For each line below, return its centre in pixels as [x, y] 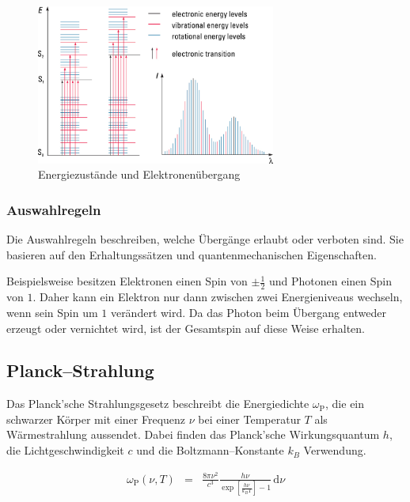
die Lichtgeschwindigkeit [65, 450]
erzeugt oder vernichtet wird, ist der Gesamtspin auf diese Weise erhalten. [186, 328]
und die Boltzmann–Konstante [210, 450]
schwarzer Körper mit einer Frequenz [96, 419]
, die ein [345, 404]
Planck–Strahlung [80, 370]
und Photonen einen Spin [330, 281]
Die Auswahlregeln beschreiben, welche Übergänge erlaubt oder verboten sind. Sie [205, 239]
